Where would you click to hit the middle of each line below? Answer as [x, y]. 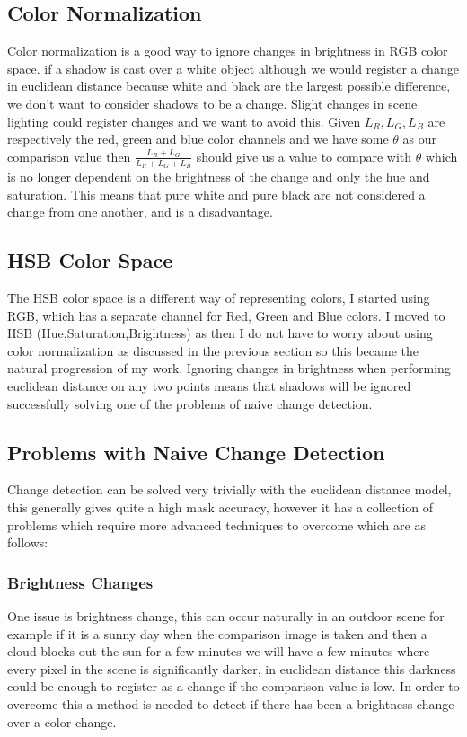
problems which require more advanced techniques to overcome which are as [216, 524]
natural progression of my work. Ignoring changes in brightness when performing [229, 368]
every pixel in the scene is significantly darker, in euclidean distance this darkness [232, 668]
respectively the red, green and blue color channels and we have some [198, 139]
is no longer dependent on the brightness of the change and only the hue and [219, 176]
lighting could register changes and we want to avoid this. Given [184, 121]
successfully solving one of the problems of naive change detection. [190, 403]
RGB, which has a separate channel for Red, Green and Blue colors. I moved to [226, 315]
